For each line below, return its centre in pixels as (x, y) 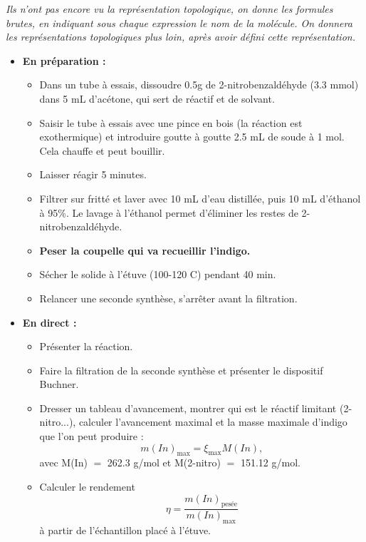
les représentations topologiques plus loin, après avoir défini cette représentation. (181, 37)
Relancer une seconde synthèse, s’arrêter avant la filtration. (168, 298)
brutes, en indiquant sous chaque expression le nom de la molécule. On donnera (179, 22)
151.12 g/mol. (270, 462)
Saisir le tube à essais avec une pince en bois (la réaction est (171, 122)
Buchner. (59, 384)
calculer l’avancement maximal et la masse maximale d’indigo (213, 422)
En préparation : (64, 60)
